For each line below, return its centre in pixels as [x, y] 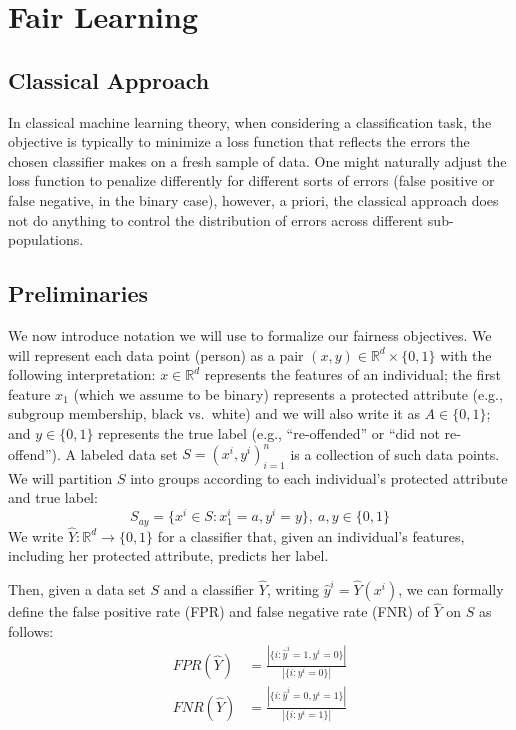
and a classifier [209, 589]
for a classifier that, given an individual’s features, [311, 535]
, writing [293, 589]
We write [36, 535]
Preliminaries [78, 293]
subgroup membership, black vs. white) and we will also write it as [214, 413]
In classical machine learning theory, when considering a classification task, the [250, 121]
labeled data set [129, 453]
